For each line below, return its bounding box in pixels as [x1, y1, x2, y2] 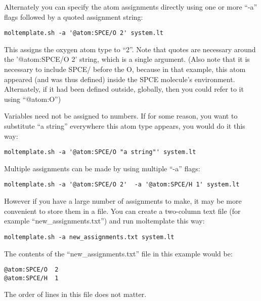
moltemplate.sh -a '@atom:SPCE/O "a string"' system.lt [4, 148, 196, 156]
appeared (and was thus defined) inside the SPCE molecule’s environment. [4, 73, 235, 84]
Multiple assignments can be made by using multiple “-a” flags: [4, 163, 200, 173]
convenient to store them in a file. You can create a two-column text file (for [4, 205, 241, 216]
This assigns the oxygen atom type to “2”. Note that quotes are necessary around [4, 44, 256, 54]
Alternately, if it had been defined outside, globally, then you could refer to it [4, 84, 244, 94]
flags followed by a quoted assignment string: [4, 11, 143, 22]
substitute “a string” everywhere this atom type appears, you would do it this [4, 121, 245, 131]
